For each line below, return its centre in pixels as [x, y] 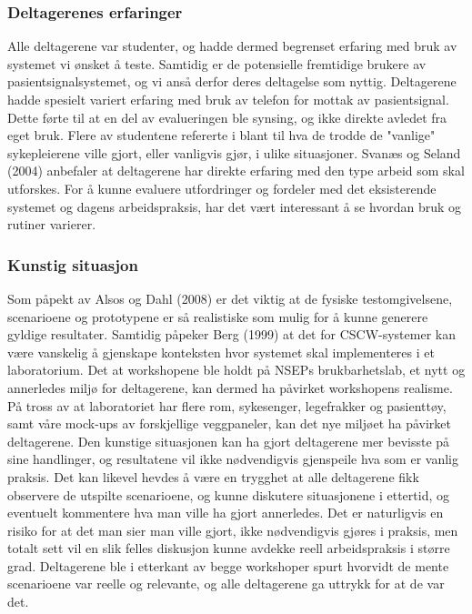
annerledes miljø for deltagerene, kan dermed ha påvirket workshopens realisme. [230, 387]
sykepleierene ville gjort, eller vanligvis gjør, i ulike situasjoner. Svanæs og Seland [234, 152]
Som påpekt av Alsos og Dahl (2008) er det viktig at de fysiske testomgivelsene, [230, 298]
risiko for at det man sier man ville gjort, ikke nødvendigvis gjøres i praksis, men [233, 530]
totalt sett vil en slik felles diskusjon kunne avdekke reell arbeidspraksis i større [229, 548]
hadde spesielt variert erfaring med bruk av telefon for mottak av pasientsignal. [228, 99]
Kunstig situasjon [73, 264]
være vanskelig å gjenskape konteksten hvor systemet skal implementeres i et [221, 352]
